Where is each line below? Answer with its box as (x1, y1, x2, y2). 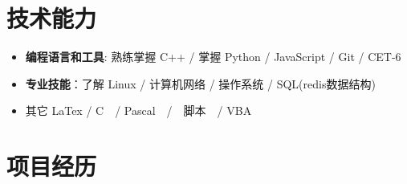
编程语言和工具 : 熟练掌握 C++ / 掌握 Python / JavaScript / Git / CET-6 (25, 48, 401, 65)
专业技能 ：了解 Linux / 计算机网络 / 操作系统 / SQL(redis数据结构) (25, 75, 376, 92)
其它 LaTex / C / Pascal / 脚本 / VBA (25, 102, 252, 119)
